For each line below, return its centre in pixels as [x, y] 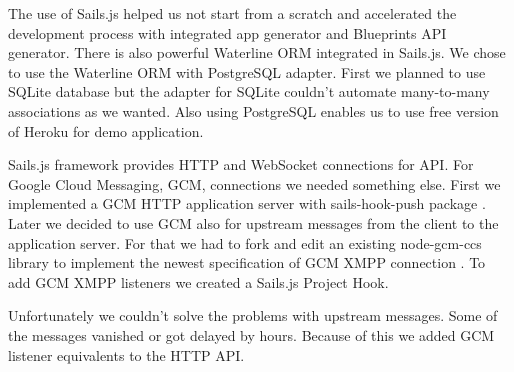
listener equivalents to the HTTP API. [126, 354]
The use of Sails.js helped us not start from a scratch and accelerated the [232, 13]
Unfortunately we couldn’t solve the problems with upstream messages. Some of [253, 315]
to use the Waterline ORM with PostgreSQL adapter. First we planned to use [247, 71]
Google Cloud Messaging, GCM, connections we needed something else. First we [254, 183]
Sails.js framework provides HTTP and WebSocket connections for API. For [241, 164]
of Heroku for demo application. [106, 130]
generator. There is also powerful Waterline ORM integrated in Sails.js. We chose [257, 52]
